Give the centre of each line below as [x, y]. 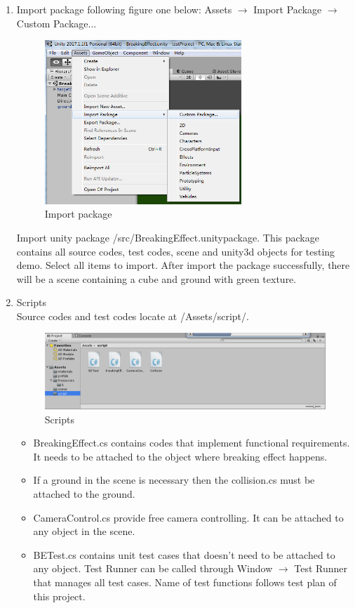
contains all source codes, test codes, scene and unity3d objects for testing [176, 251]
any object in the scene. [84, 531]
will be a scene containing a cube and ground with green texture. [156, 278]
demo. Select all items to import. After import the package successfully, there [183, 265]
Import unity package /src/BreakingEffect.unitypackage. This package [168, 237]
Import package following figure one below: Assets [124, 9]
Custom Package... [56, 23]
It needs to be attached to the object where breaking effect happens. [180, 456]
